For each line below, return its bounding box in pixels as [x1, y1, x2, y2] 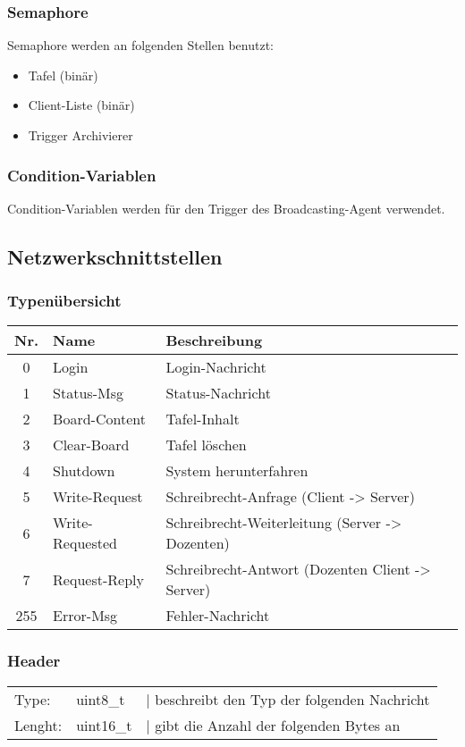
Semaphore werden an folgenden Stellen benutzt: [7, 36, 274, 55]
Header [7, 650, 61, 672]
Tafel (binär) [28, 65, 98, 84]
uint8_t [76, 688, 125, 709]
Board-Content [53, 408, 146, 430]
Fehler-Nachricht [165, 605, 270, 626]
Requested [53, 533, 117, 554]
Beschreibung [165, 330, 263, 351]
